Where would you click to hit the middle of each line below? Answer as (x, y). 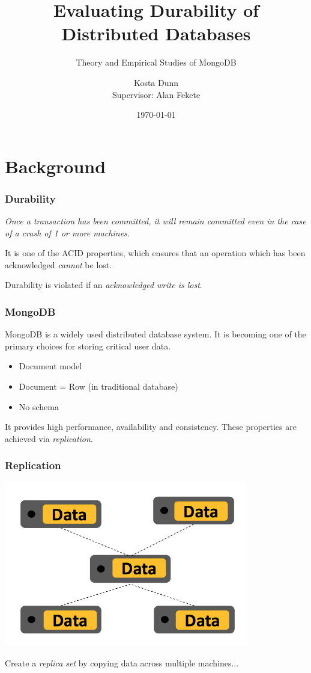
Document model (50, 366)
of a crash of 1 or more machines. (68, 232)
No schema (39, 406)
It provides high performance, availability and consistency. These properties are (151, 427)
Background (56, 166)
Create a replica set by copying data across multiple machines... (122, 662)
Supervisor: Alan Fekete (156, 94)
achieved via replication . (49, 438)
